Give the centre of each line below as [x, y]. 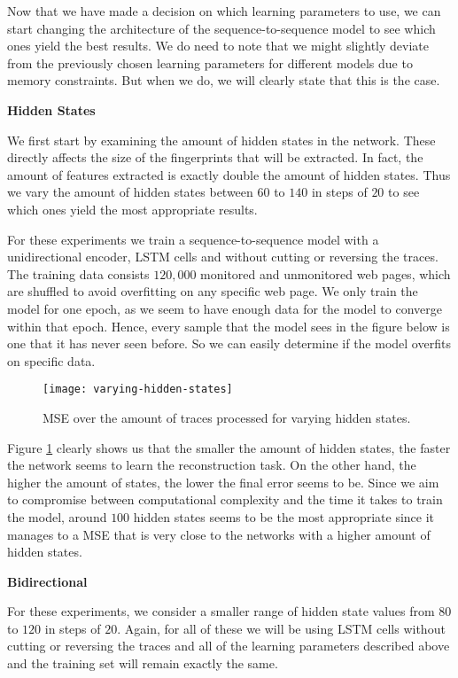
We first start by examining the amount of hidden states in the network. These [221, 140]
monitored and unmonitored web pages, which [326, 273]
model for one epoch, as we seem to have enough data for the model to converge [225, 308]
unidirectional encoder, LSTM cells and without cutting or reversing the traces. [223, 257]
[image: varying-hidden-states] [138, 390]
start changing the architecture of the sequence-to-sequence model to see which [221, 28]
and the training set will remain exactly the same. [143, 663]
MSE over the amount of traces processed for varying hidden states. [227, 417]
